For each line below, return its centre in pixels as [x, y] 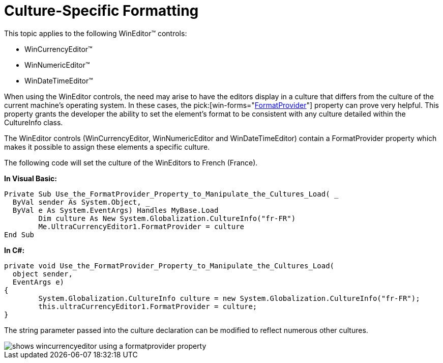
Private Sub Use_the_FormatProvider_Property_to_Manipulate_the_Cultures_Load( [167, 194]
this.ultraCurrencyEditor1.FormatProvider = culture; [148, 306]
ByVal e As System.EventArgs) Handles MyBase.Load [115, 210]
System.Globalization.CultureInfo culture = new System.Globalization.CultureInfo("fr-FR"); [229, 298]
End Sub [19, 234]
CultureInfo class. [34, 122]
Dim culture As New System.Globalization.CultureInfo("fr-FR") [167, 218]
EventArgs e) [38, 282]
